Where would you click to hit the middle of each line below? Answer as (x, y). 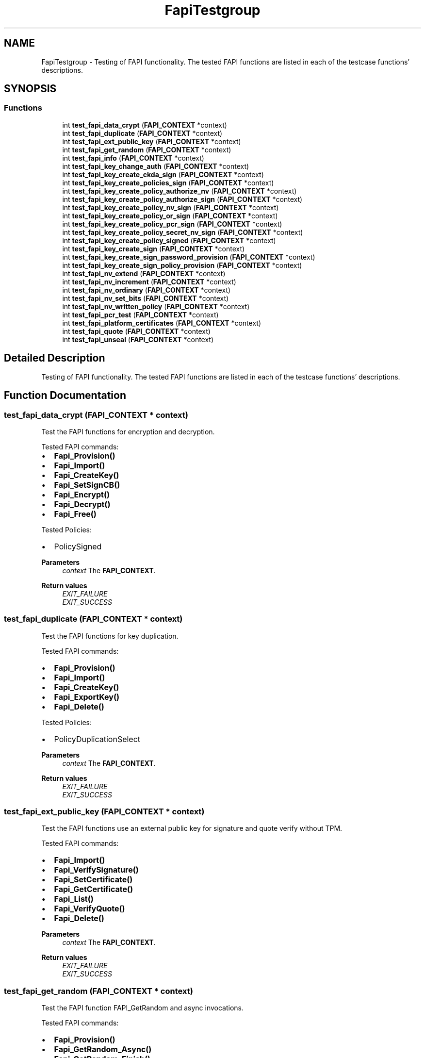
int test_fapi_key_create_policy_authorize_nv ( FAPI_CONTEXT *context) (180, 191)
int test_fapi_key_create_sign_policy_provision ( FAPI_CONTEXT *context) (182, 265)
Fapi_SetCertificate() (93, 880)
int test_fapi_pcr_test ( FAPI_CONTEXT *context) (140, 314)
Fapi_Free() (75, 514)
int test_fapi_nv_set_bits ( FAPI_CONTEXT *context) (146, 298)
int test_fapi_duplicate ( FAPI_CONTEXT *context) (142, 133)
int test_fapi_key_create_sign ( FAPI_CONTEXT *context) (154, 248)
